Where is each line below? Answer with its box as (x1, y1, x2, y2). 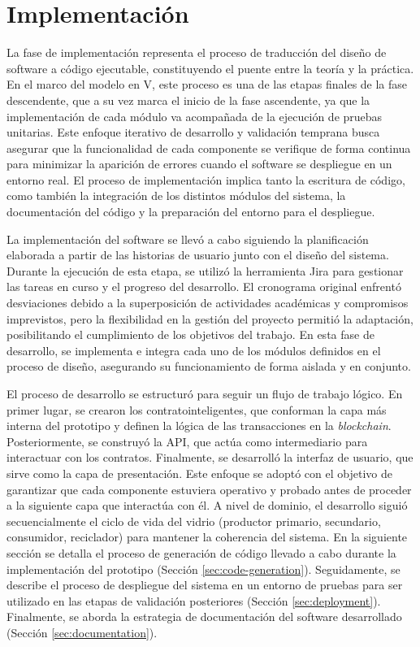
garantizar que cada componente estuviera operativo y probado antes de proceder (6, 480, 412, 497)
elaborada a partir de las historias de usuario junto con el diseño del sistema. (6, 246, 389, 263)
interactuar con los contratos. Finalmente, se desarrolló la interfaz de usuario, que (6, 449, 414, 466)
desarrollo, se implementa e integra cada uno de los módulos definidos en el (6, 341, 381, 358)
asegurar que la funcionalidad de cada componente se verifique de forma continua (6, 139, 411, 156)
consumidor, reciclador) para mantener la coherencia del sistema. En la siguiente (6, 528, 408, 545)
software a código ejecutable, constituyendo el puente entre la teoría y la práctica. (6, 59, 414, 76)
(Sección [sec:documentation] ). (6, 623, 158, 640)
